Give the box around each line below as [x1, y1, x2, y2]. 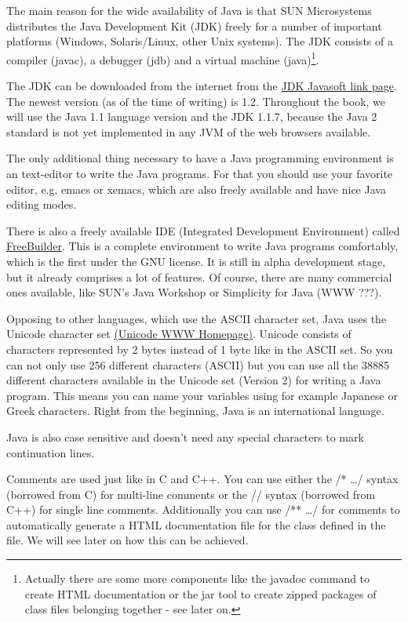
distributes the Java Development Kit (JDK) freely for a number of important [6, 17, 382, 34]
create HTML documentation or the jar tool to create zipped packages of [24, 585, 377, 602]
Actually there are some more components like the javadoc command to [24, 570, 370, 587]
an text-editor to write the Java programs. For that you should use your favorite [6, 166, 393, 181]
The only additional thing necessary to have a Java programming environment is [6, 150, 394, 166]
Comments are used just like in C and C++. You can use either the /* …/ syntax [6, 471, 399, 487]
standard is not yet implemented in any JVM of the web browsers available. [6, 123, 371, 140]
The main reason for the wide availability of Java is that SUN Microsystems [6, 2, 372, 18]
